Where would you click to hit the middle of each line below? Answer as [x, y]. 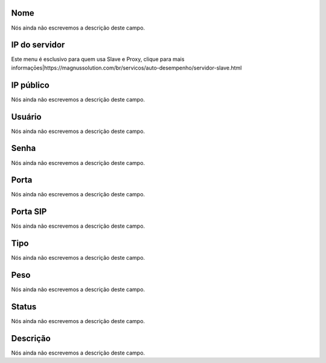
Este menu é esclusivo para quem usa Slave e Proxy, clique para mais [98, 59]
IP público [30, 85]
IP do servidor [38, 45]
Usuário [26, 117]
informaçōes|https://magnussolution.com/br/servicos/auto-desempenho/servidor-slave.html [126, 68]
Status [24, 307]
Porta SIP [29, 212]
